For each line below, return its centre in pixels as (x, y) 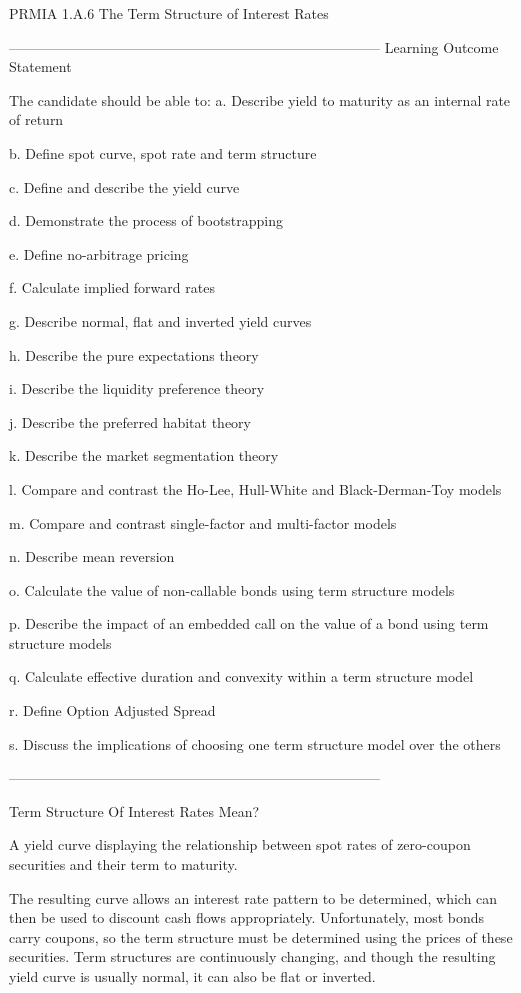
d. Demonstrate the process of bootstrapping (146, 220)
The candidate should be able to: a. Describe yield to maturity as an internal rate (260, 99)
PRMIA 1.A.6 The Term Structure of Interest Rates (169, 13)
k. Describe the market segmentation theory (144, 455)
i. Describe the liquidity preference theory (137, 388)
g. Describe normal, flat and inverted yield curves (160, 320)
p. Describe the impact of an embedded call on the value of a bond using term (249, 623)
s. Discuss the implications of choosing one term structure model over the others (255, 743)
